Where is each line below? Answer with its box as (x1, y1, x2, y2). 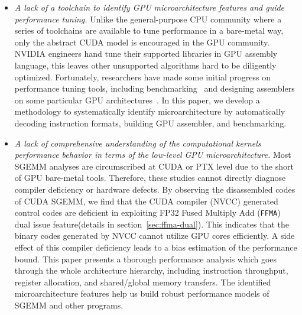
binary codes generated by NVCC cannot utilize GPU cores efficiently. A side (14, 229, 295, 242)
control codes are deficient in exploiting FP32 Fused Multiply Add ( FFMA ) (14, 206, 281, 219)
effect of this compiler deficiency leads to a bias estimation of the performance (14, 241, 297, 253)
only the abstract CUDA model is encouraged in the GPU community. (14, 35, 270, 48)
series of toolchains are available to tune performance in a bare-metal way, (14, 24, 284, 37)
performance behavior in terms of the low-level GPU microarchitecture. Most (14, 148, 291, 161)
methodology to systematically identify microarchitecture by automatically (14, 105, 285, 118)
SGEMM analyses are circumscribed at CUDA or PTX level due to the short (14, 160, 294, 172)
